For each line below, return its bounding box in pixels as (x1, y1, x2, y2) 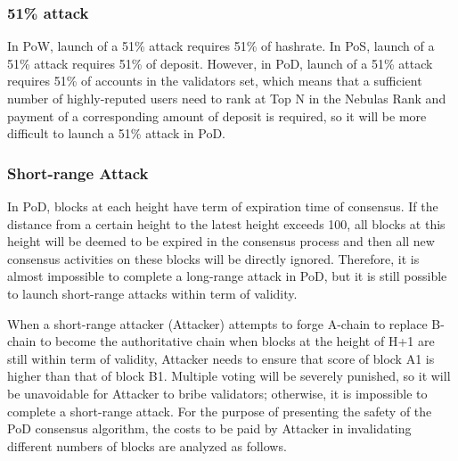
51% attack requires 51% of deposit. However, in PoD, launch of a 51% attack (7, 54, 433, 72)
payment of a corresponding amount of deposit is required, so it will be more (7, 106, 427, 125)
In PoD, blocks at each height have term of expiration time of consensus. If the (7, 197, 438, 215)
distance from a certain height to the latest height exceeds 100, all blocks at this (7, 214, 446, 233)
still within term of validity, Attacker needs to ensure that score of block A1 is (7, 349, 435, 367)
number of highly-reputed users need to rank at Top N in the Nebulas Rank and (7, 89, 446, 107)
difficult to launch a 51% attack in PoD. (7, 124, 225, 143)
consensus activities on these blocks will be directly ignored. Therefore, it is (7, 249, 420, 268)
